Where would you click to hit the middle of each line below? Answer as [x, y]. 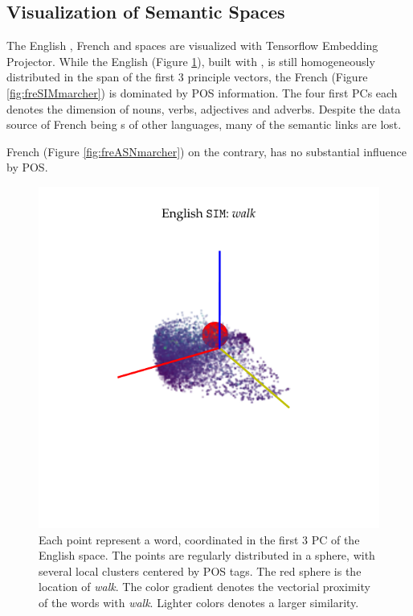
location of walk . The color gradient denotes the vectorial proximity [204, 587]
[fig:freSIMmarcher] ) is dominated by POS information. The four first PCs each [202, 92]
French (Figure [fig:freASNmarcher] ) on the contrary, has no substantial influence [206, 151]
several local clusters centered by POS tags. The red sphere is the [200, 571]
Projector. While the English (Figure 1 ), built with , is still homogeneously [191, 61]
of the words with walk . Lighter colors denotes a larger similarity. [199, 602]
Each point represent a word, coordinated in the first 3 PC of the [199, 539]
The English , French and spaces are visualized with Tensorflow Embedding [192, 45]
